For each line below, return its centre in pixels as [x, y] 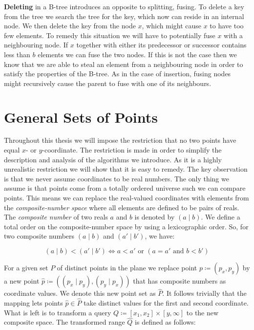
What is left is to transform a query [58, 312]
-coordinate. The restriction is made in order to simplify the [132, 150]
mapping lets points [33, 303]
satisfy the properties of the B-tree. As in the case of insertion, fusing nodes [117, 74]
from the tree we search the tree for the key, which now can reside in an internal [124, 16]
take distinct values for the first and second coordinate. [166, 303]
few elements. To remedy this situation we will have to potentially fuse [110, 35]
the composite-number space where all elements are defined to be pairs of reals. [122, 207]
